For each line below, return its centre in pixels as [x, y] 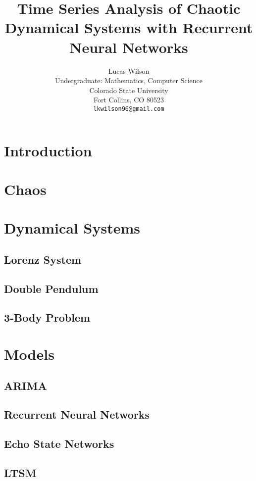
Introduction [48, 150]
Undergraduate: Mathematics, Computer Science [129, 80]
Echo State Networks [59, 444]
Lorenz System [43, 259]
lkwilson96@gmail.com [129, 109]
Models [29, 354]
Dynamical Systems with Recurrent [129, 27]
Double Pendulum [51, 288]
